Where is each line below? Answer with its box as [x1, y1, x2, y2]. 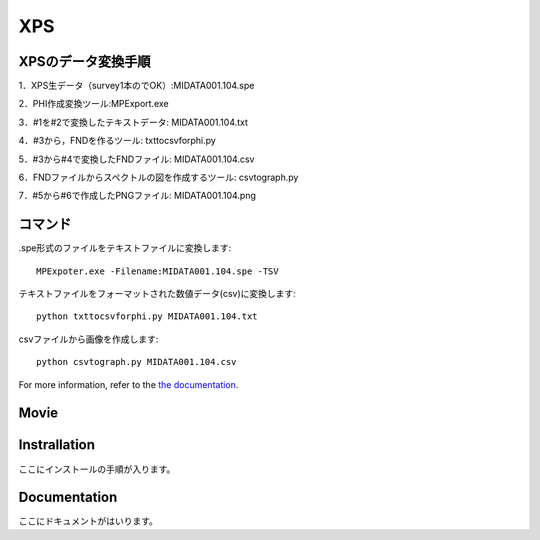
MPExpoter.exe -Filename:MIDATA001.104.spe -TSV [36, 265, 279, 277]
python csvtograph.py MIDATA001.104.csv [36, 356, 237, 368]
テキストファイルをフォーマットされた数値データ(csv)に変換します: [18, 288, 297, 300]
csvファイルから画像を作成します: [18, 333, 159, 345]
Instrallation [18, 436, 95, 454]
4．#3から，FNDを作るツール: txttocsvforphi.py [18, 135, 217, 147]
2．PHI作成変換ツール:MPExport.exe [18, 98, 169, 110]
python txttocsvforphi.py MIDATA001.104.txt [36, 311, 259, 322]
